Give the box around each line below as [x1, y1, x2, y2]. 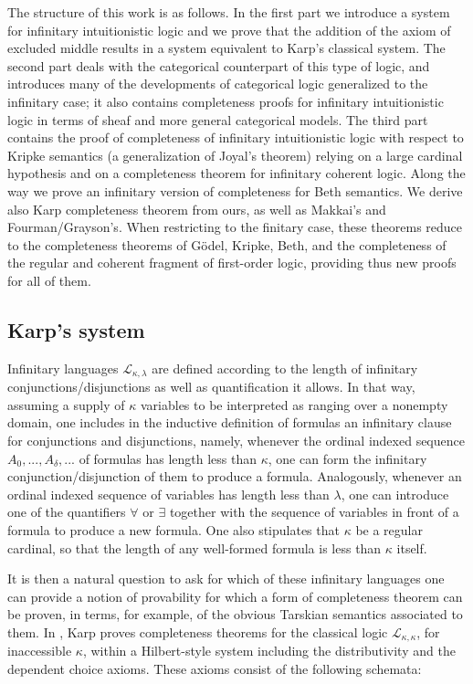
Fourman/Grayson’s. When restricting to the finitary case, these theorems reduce [7, 217, 463, 237]
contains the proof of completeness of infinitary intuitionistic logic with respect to [7, 128, 464, 147]
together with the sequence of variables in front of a [169, 502, 459, 521]
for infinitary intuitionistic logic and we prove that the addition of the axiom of [7, 20, 451, 39]
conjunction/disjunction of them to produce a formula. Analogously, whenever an [7, 467, 462, 486]
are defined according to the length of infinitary [152, 358, 418, 377]
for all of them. [7, 270, 91, 289]
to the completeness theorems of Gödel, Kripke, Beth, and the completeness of [7, 235, 447, 254]
